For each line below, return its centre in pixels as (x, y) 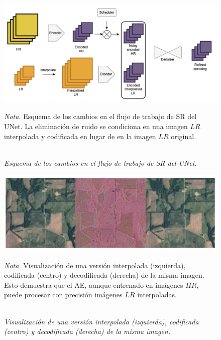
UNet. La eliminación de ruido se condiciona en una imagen (96, 126)
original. (184, 136)
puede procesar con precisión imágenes (63, 295)
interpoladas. (157, 295)
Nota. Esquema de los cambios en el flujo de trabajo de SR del (100, 116)
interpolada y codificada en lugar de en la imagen (80, 136)
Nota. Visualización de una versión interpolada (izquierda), (95, 265)
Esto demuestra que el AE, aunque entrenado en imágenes (94, 285)
